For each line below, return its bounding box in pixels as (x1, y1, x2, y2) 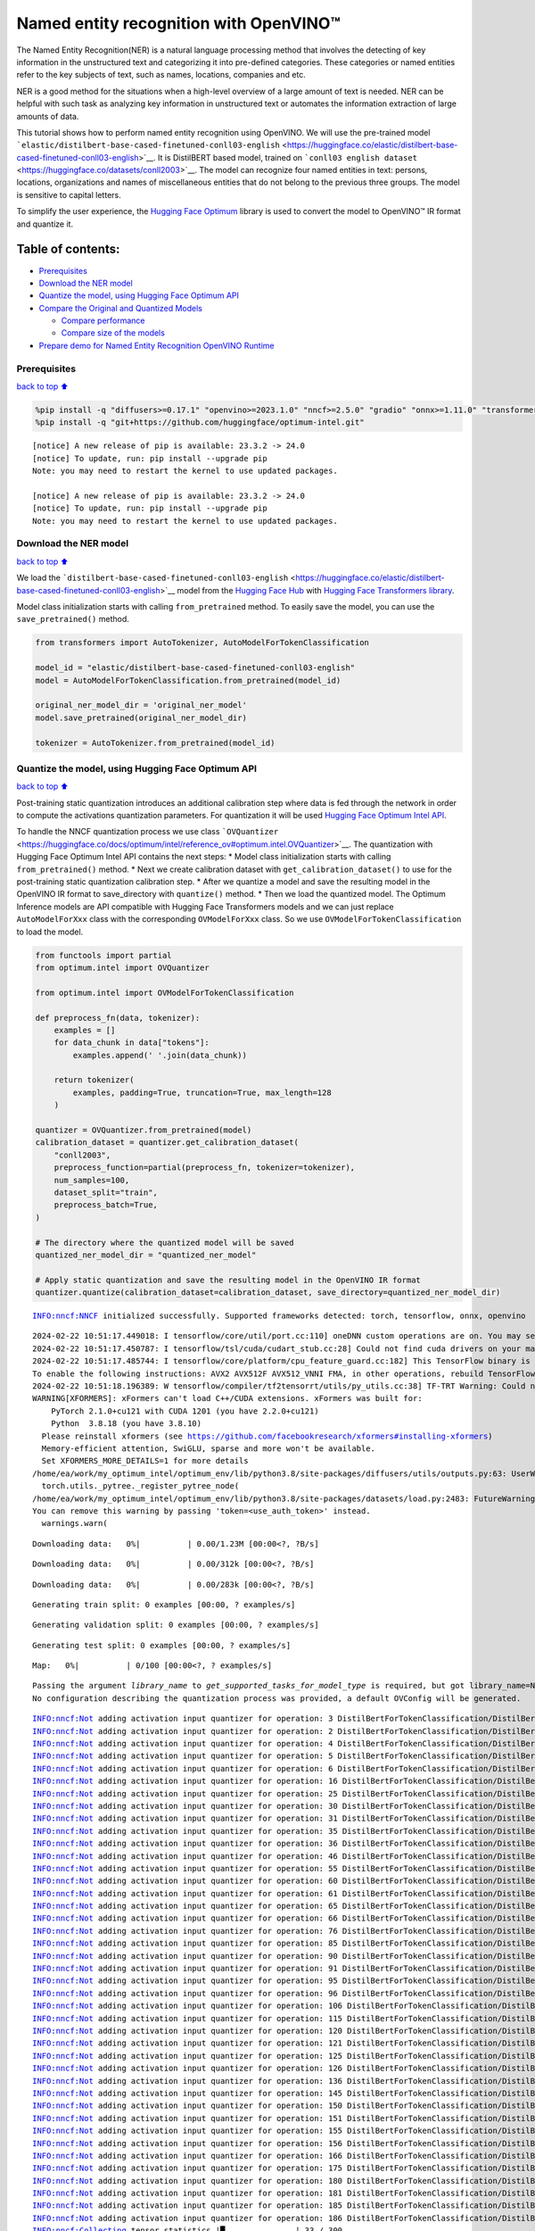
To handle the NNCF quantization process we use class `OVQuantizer (16, 826, 279, 837)
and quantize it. (16, 219, 74, 229)
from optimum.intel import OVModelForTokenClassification (35, 987, 294, 998)
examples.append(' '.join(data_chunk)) (72, 1049, 247, 1060)
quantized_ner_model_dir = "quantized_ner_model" (35, 1249, 257, 1260)
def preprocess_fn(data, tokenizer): (35, 1013, 201, 1023)
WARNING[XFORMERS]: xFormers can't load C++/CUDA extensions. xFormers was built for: (32, 1393, 423, 1404)
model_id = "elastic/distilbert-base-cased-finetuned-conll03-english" (35, 663, 356, 673)
